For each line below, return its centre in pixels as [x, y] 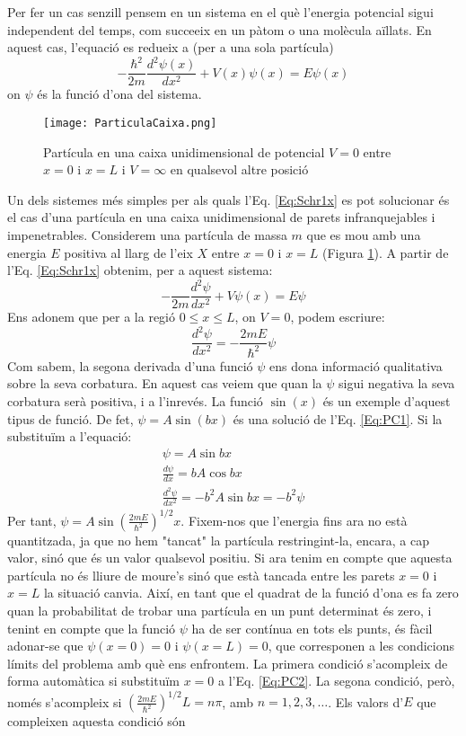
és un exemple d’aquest [387, 401]
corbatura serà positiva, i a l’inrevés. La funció [135, 401]
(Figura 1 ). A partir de [386, 252]
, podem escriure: [338, 317]
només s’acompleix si [65, 701]
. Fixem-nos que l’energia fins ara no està [294, 520]
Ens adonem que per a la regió [92, 317]
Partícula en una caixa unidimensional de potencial [184, 151]
